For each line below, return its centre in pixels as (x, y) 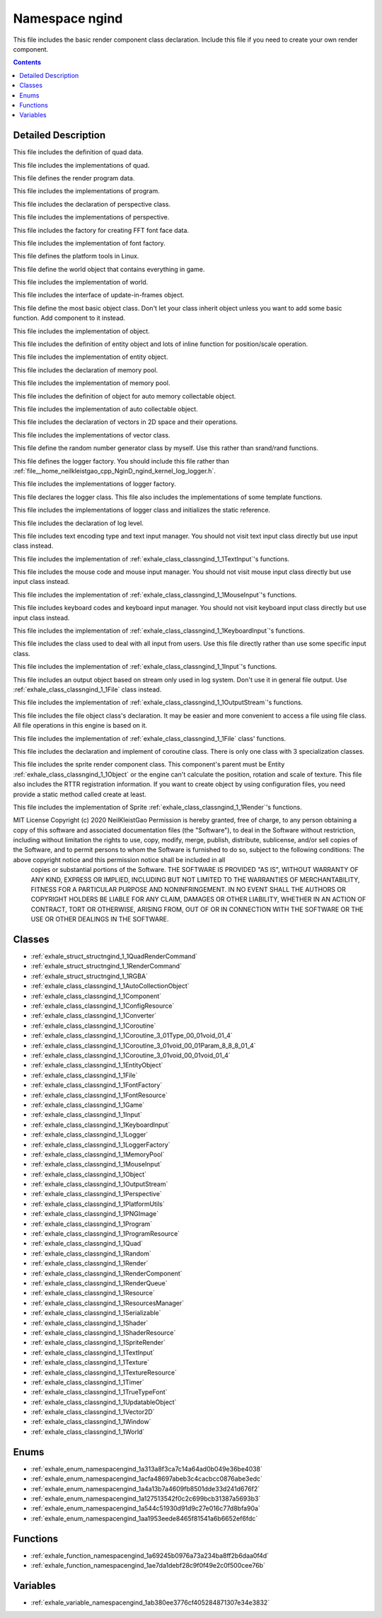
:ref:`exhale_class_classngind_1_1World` (88, 1431)
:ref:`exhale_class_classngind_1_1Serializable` (96, 1313)
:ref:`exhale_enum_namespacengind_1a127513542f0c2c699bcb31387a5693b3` (146, 1498)
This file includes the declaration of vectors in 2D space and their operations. (126, 422)
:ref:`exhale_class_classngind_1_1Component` (96, 996)
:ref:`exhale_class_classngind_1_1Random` (91, 1253)
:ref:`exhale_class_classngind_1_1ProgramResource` (105, 1234)
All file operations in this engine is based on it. (80, 725)
